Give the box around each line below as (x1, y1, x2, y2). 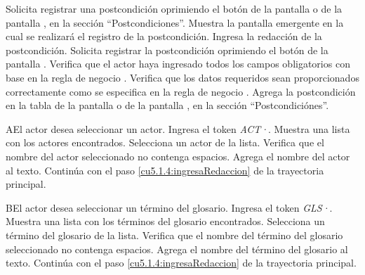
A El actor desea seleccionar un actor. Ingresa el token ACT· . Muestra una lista (6, 121, 350, 136)
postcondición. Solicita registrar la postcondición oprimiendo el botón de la (6, 42, 328, 57)
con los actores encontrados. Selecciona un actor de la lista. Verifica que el (6, 135, 324, 150)
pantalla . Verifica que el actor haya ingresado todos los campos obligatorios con (6, 56, 350, 71)
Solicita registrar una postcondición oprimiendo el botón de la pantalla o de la (6, 1, 343, 15)
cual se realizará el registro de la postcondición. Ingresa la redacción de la (6, 29, 322, 44)
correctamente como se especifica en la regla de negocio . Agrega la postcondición (6, 84, 356, 98)
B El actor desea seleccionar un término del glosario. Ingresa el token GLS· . (6, 200, 333, 215)
